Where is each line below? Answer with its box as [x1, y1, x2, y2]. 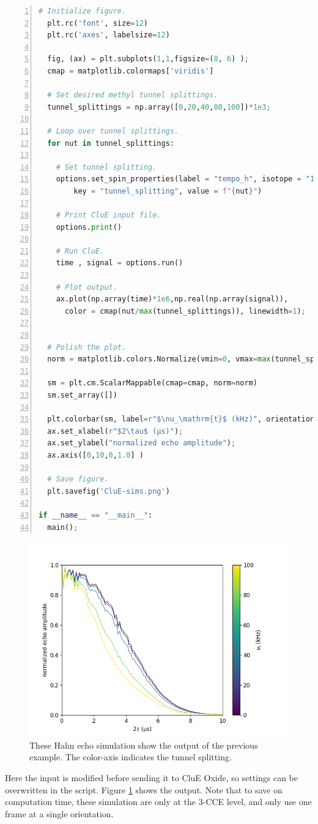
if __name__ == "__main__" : [39, 510, 153, 520]
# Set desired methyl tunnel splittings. [47, 91, 218, 100]
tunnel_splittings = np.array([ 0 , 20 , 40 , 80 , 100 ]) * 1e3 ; [47, 102, 271, 112]
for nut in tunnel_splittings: [47, 138, 174, 148]
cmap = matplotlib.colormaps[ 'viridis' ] [47, 66, 214, 75]
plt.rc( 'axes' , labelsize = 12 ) [47, 31, 170, 40]
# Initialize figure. [39, 7, 127, 15]
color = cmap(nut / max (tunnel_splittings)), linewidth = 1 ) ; [64, 306, 306, 316]
